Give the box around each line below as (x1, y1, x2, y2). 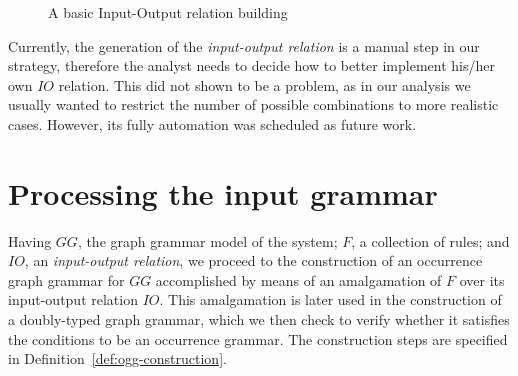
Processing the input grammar (8, 172, 438, 213)
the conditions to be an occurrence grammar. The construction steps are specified (8, 328, 508, 349)
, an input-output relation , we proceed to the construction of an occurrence (24, 250, 483, 271)
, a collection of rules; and (351, 230, 510, 251)
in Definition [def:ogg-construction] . (8, 348, 227, 369)
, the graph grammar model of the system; (77, 230, 338, 251)
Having (8, 230, 52, 251)
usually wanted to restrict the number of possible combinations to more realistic (8, 94, 499, 115)
